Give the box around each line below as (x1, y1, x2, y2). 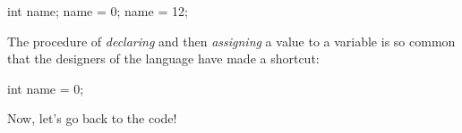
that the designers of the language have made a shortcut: (7, 49, 320, 68)
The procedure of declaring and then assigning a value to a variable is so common (7, 31, 456, 50)
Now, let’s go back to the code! (7, 109, 177, 128)
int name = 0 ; (7, 79, 84, 97)
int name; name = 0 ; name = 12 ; (7, 2, 188, 20)
